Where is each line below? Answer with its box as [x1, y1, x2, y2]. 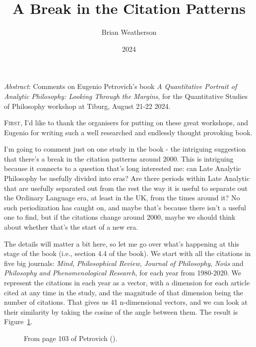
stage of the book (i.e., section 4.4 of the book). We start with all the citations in [4, 248, 251, 259]
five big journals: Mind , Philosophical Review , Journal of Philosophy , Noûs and [4, 258, 244, 268]
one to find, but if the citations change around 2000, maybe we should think [4, 212, 236, 222]
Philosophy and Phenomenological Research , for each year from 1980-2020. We [4, 267, 242, 278]
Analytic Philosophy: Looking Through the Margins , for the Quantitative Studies [4, 90, 248, 101]
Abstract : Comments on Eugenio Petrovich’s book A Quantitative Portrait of [4, 81, 237, 91]
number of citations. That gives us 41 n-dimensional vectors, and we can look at [4, 297, 248, 307]
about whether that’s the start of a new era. [4, 222, 138, 232]
